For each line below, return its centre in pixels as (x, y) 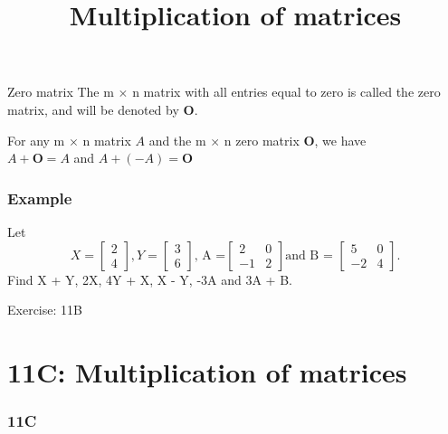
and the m (177, 140)
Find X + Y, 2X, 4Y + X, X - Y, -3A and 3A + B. (150, 279)
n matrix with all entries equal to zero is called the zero (286, 92)
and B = (309, 255)
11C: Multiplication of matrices (207, 371)
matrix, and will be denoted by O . (103, 109)
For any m (36, 140)
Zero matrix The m (61, 92)
